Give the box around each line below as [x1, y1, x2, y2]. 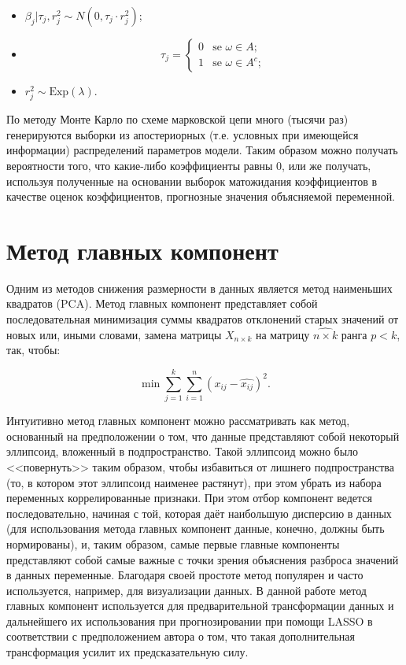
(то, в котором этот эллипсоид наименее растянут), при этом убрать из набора [6, 474, 382, 490]
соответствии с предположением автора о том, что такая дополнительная [6, 628, 355, 645]
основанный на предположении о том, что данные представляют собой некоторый [6, 427, 400, 444]
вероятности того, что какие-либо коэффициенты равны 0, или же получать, [6, 157, 371, 173]
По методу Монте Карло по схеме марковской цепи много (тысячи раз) [6, 111, 349, 127]
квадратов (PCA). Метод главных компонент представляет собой [6, 295, 318, 312]
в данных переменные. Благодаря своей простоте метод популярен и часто [6, 567, 364, 583]
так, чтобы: [6, 342, 61, 358]
